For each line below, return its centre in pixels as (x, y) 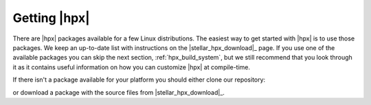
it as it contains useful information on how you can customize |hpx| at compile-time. (132, 67)
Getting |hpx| (51, 18)
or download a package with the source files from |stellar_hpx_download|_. (119, 92)
